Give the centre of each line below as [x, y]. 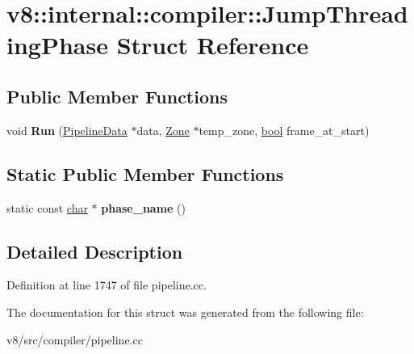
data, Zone [163, 130]
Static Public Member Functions [145, 173]
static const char [47, 207]
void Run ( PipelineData [67, 130]
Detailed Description [95, 251]
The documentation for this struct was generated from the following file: [185, 312]
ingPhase [57, 45]
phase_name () [144, 207]
